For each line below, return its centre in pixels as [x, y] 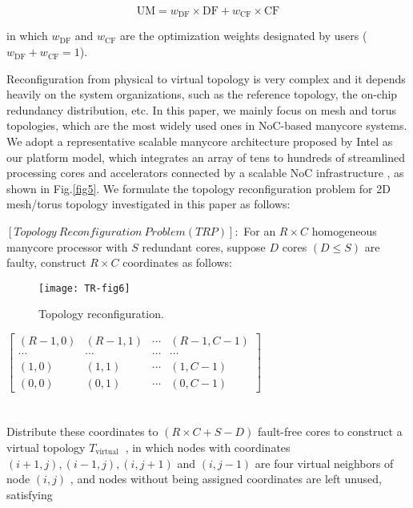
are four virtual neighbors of [324, 463]
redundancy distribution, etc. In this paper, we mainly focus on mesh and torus [202, 109]
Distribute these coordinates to [82, 431]
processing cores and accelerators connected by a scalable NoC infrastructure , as [205, 173]
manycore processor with [67, 246]
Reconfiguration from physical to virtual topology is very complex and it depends [206, 78]
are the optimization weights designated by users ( [243, 36]
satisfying [30, 494]
